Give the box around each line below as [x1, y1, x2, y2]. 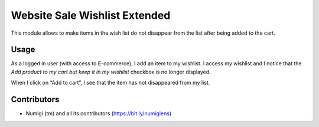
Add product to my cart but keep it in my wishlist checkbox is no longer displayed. [11, 68, 211, 75]
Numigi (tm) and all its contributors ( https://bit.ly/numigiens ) [25, 110, 172, 117]
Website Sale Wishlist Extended [11, 9, 171, 22]
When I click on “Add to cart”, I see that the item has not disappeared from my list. [11, 79, 210, 86]
